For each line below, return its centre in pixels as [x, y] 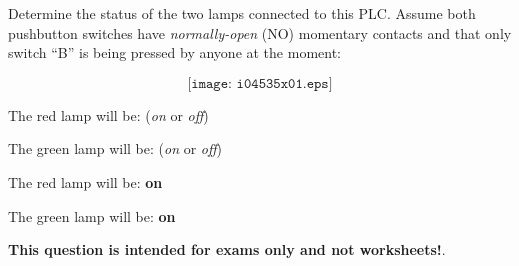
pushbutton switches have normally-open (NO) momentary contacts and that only [260, 32]
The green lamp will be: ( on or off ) [115, 148]
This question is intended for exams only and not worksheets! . [227, 249]
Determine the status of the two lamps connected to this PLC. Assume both [242, 13]
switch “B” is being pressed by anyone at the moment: [174, 52]
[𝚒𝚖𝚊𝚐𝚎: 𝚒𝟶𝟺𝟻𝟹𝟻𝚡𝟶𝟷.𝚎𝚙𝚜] [260, 83]
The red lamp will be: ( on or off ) [108, 114]
